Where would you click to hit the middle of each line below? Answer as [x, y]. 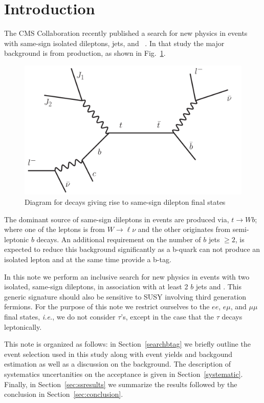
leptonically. [23, 326]
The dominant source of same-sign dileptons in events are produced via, [117, 219]
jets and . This [219, 287]
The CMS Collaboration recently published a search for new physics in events [126, 33]
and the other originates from [184, 229]
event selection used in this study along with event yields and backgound [118, 354]
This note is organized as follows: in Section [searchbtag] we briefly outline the [127, 344]
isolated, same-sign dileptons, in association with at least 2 [96, 287]
